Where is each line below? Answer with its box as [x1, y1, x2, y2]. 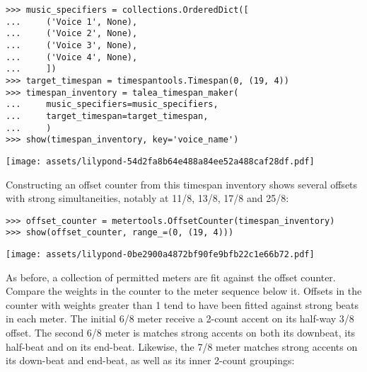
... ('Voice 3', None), [6, 40, 138, 50]
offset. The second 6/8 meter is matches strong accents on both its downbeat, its [6, 325, 356, 340]
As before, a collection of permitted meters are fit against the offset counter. [6, 269, 336, 284]
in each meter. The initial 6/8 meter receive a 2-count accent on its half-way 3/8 [6, 311, 354, 326]
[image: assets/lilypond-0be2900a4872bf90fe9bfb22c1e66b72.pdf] [6, 249, 315, 260]
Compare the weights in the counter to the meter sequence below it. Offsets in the [6, 283, 362, 298]
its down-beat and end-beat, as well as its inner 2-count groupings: [6, 353, 295, 368]
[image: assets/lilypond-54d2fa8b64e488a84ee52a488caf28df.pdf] [6, 156, 315, 167]
